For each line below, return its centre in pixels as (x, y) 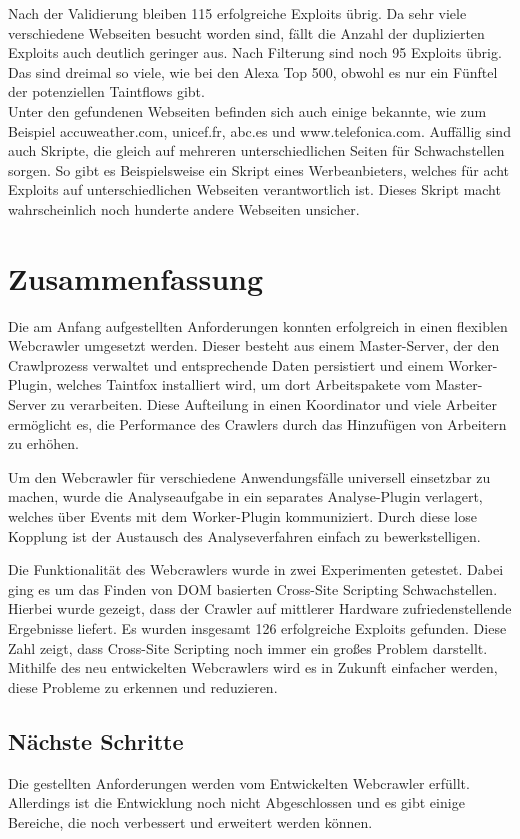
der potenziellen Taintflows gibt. (106, 91)
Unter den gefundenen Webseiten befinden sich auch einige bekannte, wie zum (247, 110)
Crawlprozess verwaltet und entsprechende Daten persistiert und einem (226, 364)
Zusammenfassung (136, 277)
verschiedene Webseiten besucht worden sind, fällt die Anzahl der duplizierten (246, 32)
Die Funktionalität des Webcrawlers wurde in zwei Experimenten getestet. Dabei (256, 569)
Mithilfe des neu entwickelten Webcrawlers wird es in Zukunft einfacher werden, (253, 667)
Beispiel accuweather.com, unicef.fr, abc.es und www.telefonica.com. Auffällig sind (259, 130)
